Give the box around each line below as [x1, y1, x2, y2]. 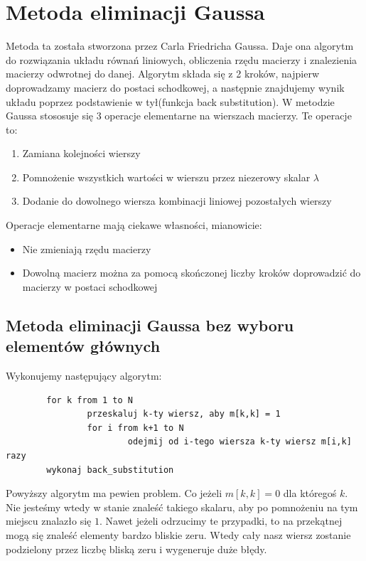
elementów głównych [6, 335, 161, 357]
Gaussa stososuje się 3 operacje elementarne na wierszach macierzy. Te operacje [6, 108, 352, 123]
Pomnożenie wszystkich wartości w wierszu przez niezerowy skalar [22, 169, 311, 184]
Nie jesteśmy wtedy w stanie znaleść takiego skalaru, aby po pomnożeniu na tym [6, 499, 358, 514]
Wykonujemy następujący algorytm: [6, 368, 162, 383]
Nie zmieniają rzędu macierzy [22, 241, 151, 256]
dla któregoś [283, 486, 337, 501]
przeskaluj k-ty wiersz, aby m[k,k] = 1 [87, 409, 281, 420]
